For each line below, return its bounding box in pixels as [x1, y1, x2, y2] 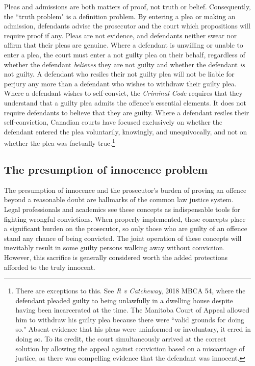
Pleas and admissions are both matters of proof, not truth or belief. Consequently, [4, 1, 251, 11]
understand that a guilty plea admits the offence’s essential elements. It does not [4, 97, 247, 107]
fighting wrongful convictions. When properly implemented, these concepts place [4, 213, 246, 224]
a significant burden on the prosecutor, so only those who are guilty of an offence [4, 223, 247, 234]
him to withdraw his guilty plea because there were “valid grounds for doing [15, 314, 245, 324]
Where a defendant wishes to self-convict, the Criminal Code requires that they [4, 88, 243, 98]
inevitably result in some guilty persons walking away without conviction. [4, 242, 225, 253]
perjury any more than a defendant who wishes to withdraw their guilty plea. [4, 78, 237, 88]
